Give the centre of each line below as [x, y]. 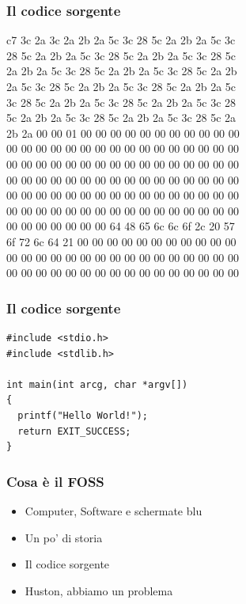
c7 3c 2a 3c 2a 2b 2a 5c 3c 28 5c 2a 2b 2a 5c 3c [121, 40]
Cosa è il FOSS [55, 481]
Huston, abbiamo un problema [99, 590]
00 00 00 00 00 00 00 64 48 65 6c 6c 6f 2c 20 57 [121, 226]
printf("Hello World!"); [83, 415]
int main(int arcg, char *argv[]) [97, 384]
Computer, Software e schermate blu [114, 510]
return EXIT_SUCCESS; [74, 431]
